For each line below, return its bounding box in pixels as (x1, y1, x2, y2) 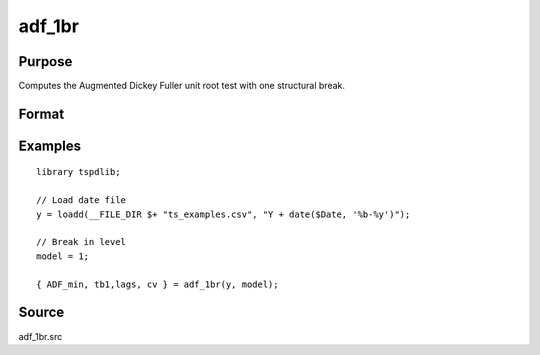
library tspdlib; (36, 166, 121, 178)
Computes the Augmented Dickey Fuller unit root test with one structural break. (18, 80, 345, 92)
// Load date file (36, 195, 127, 206)
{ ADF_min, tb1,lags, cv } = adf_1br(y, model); (36, 278, 279, 290)
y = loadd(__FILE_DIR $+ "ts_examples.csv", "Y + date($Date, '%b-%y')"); (36, 208, 411, 220)
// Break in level (36, 236, 127, 248)
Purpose (18, 53, 73, 70)
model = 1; (36, 250, 90, 262)
